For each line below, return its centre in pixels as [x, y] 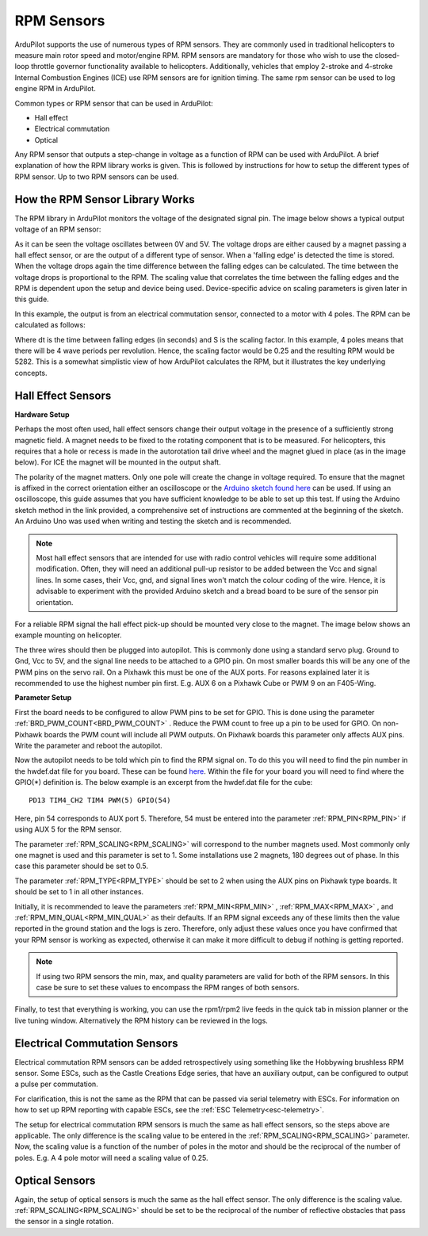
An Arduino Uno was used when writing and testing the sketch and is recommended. [153, 521]
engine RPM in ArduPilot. [55, 89]
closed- [387, 55]
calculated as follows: [50, 325]
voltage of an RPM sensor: [58, 229]
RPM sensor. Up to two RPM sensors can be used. [97, 176]
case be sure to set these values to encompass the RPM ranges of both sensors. [168, 987]
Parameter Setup [43, 698]
